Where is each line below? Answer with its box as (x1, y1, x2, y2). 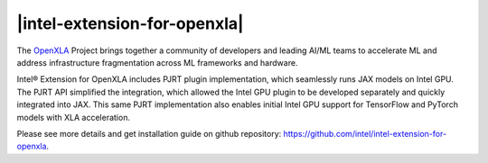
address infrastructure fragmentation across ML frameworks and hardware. (16, 57, 298, 68)
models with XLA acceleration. (16, 112, 131, 122)
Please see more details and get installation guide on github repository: (16, 128, 282, 139)
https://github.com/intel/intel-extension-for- (283, 128, 447, 139)
